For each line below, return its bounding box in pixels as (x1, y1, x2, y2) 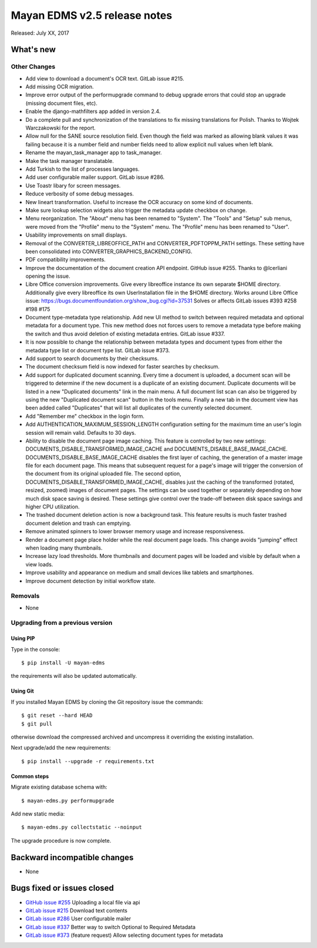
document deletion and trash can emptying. (25, 520, 131, 527)
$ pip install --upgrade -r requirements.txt (21, 758, 155, 764)
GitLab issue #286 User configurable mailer (25, 915, 131, 922)
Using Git (11, 687, 35, 694)
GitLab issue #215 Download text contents (25, 907, 127, 914)
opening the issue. (25, 272, 70, 280)
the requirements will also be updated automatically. (11, 673, 137, 680)
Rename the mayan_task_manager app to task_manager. (25, 149, 162, 156)
